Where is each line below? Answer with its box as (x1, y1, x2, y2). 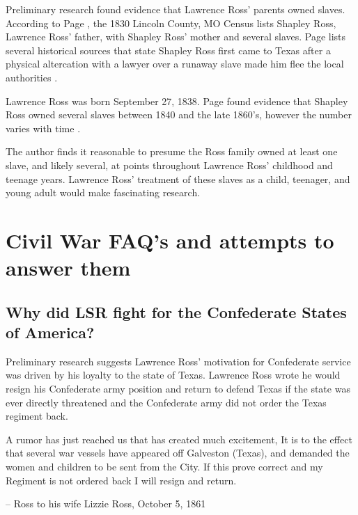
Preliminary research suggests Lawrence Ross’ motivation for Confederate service (6, 354, 351, 368)
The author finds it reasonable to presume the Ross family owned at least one (6, 144, 338, 159)
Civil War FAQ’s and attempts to (6, 225, 334, 254)
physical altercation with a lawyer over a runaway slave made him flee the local (6, 56, 344, 71)
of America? (6, 322, 95, 343)
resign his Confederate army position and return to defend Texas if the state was (6, 381, 350, 396)
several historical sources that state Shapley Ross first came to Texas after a (6, 42, 331, 57)
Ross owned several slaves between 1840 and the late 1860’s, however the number (6, 107, 352, 122)
